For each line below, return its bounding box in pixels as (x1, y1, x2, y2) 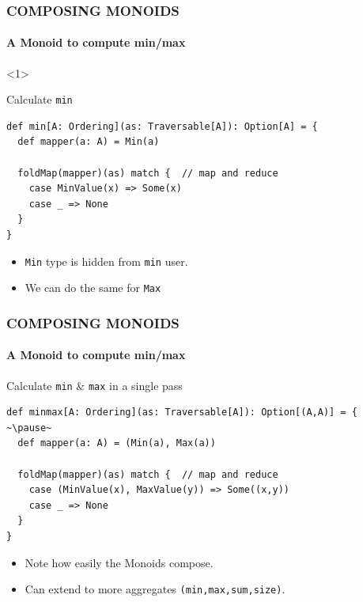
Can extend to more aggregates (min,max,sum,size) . (25, 581, 285, 597)
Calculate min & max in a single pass (6, 377, 183, 393)
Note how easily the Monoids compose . (25, 554, 214, 570)
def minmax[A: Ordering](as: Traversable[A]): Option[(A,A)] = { (6, 407, 357, 418)
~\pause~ (6, 422, 52, 434)
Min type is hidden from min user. (25, 252, 188, 269)
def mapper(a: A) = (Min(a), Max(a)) (17, 437, 216, 449)
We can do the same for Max (25, 279, 161, 296)
